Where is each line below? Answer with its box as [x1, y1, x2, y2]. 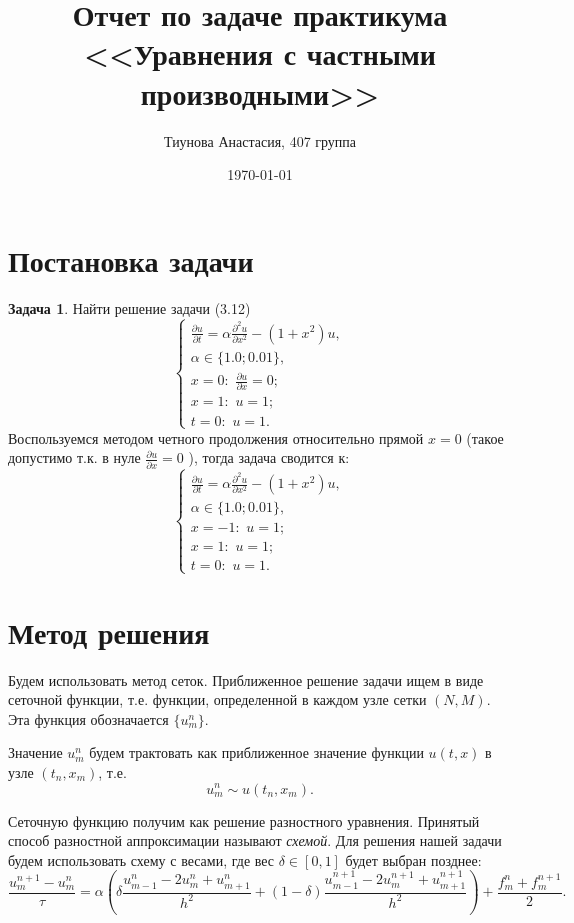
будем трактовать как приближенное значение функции [89, 742, 424, 763]
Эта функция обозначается [8, 708, 169, 729]
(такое [466, 427, 504, 448]
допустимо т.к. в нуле [8, 447, 141, 468]
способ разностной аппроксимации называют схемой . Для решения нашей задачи [8, 830, 502, 851]
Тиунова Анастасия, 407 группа [163, 130, 357, 151]
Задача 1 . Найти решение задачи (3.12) [8, 297, 251, 318]
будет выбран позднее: [345, 849, 482, 870]
